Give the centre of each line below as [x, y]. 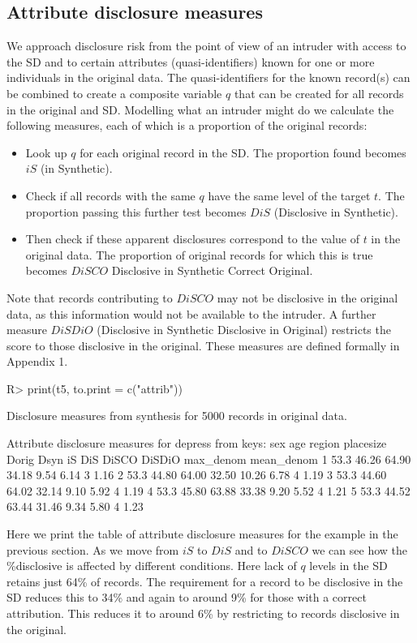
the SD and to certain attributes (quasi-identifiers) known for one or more [191, 61]
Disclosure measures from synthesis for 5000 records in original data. [177, 416]
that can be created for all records [319, 93]
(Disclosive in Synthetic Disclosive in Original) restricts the [244, 330]
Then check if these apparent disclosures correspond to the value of [192, 239]
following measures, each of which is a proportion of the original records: [187, 125]
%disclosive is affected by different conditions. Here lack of [152, 566]
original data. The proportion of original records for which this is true [199, 254]
